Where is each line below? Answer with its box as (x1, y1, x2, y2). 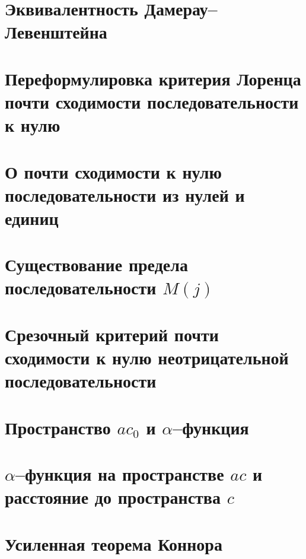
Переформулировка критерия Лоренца (5, 66, 301, 90)
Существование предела (5, 252, 188, 277)
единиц (5, 205, 59, 230)
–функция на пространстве (15, 461, 224, 485)
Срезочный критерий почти (5, 322, 219, 346)
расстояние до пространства (5, 485, 221, 509)
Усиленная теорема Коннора (5, 531, 222, 555)
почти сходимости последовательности (5, 89, 299, 113)
